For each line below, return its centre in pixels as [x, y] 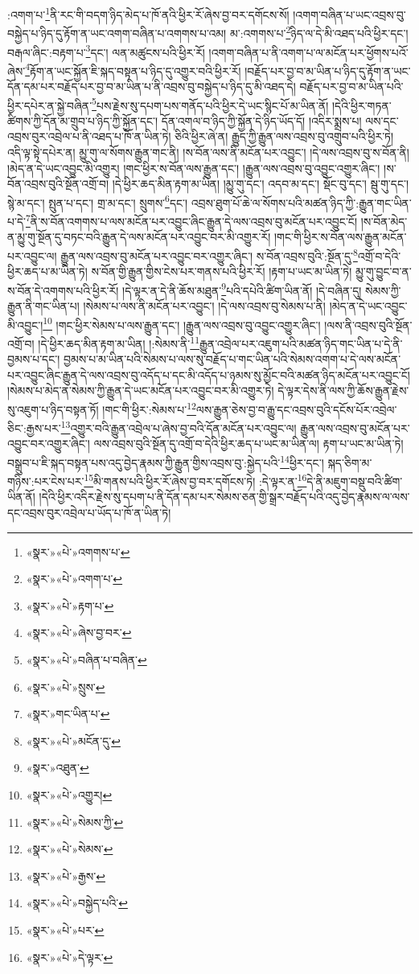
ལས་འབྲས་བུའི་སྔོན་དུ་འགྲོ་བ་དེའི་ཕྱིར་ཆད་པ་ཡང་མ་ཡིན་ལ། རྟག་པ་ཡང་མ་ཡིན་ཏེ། [249, 444]
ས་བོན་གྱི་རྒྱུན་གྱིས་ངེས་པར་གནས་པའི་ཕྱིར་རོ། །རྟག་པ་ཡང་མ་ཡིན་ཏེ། [222, 271]
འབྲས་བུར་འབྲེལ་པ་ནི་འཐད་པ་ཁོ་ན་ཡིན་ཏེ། [89, 136]
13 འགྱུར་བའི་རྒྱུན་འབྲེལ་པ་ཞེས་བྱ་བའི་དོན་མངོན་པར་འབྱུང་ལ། [179, 427]
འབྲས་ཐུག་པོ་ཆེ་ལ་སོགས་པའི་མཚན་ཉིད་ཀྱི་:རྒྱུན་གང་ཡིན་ [301, 202]
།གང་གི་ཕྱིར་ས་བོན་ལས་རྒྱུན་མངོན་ [340, 237]
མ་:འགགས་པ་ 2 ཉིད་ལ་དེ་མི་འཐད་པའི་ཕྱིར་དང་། [319, 32]
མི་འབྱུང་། [25, 325]
